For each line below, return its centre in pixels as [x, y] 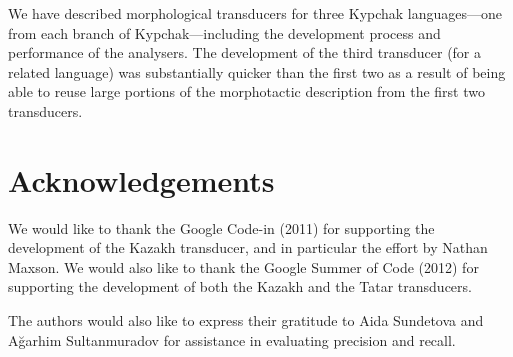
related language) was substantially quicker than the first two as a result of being [257, 71]
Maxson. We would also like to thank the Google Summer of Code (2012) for [243, 266]
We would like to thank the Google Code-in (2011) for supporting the [221, 227]
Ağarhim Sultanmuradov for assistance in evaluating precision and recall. [232, 339]
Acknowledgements [141, 179]
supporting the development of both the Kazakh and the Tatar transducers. [240, 286]
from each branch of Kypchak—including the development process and [224, 32]
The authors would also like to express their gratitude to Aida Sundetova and [246, 320]
